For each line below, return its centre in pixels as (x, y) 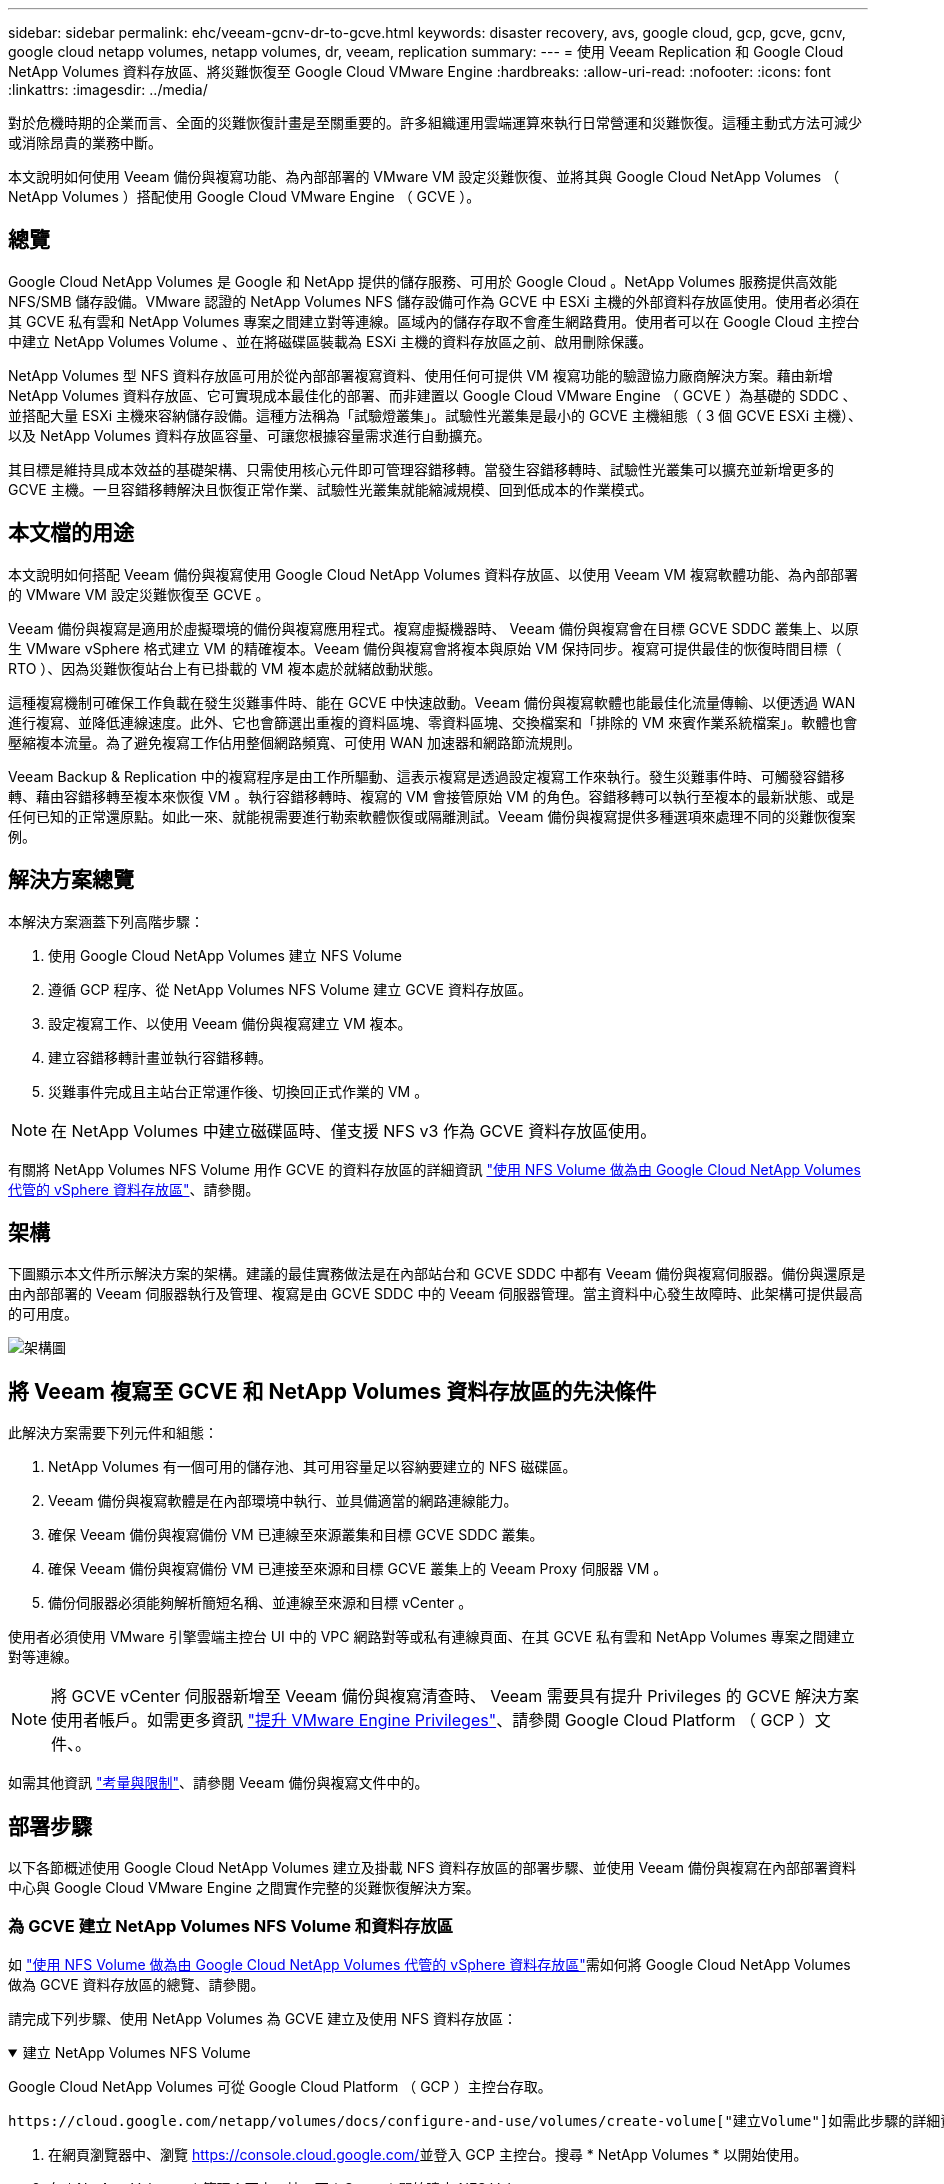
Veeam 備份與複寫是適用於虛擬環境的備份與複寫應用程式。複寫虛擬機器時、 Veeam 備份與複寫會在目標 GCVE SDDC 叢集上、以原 (433, 628)
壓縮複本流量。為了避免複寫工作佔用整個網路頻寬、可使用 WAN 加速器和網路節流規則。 (295, 742)
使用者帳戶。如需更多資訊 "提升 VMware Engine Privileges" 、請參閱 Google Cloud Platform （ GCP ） (433, 1720)
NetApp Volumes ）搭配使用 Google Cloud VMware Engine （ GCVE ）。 (244, 196)
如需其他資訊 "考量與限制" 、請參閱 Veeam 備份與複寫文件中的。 (218, 1783)
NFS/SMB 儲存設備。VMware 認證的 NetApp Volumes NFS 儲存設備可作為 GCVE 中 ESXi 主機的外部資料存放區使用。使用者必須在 (434, 301)
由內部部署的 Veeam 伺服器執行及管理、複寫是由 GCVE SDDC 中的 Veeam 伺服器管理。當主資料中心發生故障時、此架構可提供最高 (435, 1294)
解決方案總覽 (71, 880)
